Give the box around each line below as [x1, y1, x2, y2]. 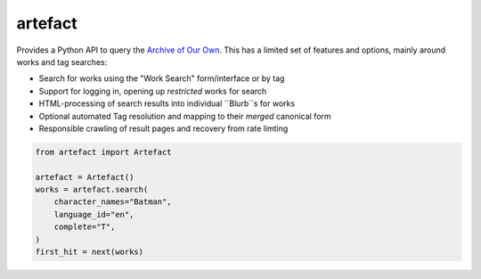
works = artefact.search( [35, 185, 149, 195]
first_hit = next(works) [35, 247, 144, 257]
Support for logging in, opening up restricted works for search [38, 86, 267, 96]
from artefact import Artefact [35, 147, 173, 157]
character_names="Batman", [53, 197, 173, 207]
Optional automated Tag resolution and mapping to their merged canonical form [38, 111, 331, 121]
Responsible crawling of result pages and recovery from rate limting [38, 123, 289, 134]
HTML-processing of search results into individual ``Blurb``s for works [38, 98, 296, 109]
